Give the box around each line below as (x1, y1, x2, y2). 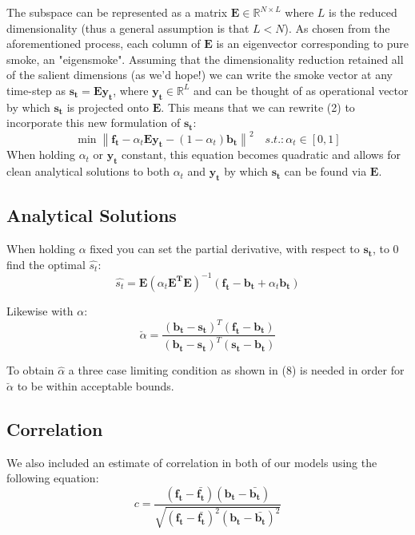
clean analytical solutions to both (6, 163, 170, 180)
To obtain (6, 362, 54, 378)
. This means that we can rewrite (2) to (161, 98, 355, 115)
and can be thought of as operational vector (194, 81, 409, 98)
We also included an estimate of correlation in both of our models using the (6, 454, 377, 470)
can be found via (284, 163, 367, 180)
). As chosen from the (284, 19, 390, 36)
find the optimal (6, 256, 86, 272)
